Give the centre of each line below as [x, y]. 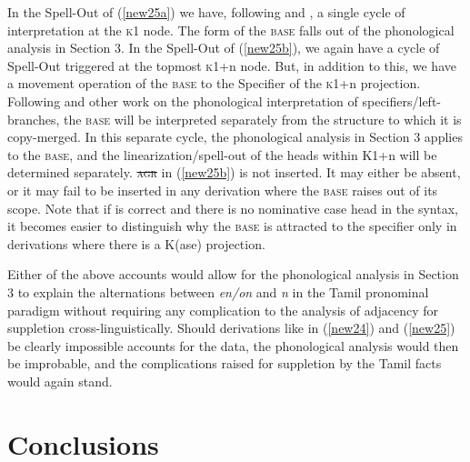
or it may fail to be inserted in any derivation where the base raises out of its [223, 190]
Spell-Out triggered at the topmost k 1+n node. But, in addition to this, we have [232, 65]
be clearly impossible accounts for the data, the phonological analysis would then [233, 345]
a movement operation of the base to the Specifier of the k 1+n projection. [214, 83]
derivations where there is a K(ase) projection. [136, 243]
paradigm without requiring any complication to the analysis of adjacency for [223, 310]
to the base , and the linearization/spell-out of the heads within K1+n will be [222, 154]
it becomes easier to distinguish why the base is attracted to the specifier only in [232, 226]
